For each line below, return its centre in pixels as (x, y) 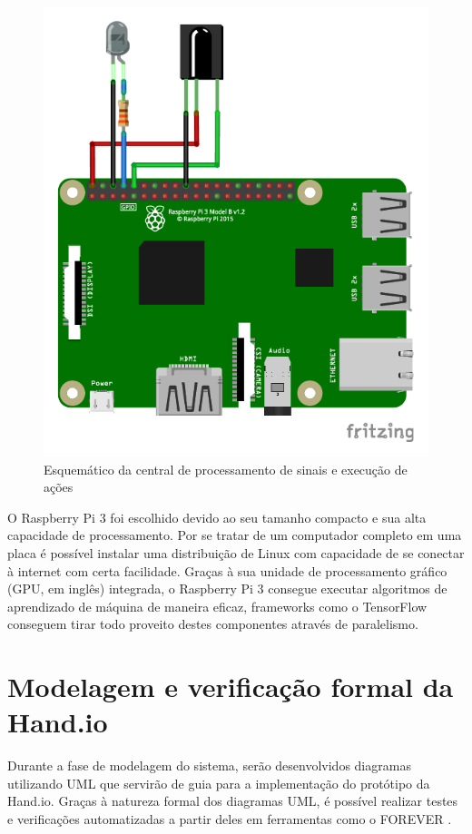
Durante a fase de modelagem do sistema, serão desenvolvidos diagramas (209, 765)
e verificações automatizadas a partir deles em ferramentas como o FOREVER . (230, 819)
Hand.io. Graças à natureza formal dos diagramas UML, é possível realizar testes (233, 801)
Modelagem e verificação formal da (231, 687)
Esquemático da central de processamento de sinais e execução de (226, 469)
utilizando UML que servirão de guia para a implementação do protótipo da (219, 783)
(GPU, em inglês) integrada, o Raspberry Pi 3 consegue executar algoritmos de (227, 589)
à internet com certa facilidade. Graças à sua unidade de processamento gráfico (227, 570)
